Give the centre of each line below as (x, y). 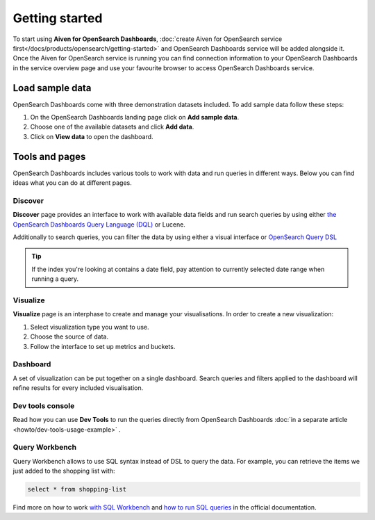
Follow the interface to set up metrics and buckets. (103, 346)
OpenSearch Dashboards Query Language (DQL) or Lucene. (99, 224)
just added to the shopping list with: (64, 471)
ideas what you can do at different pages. (72, 183)
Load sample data (52, 88)
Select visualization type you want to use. (90, 327)
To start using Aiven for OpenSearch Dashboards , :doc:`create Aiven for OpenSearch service (148, 39)
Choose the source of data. (69, 336)
